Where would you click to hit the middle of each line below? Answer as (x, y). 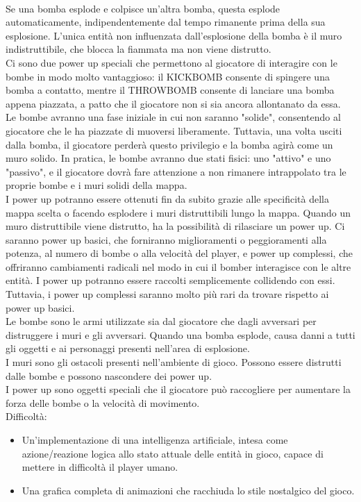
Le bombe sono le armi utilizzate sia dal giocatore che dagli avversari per (161, 321)
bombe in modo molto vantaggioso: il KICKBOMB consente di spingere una (168, 76)
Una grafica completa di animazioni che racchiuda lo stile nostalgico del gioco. (188, 490)
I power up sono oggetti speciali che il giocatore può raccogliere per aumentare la (178, 389)
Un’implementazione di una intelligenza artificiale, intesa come (155, 440)
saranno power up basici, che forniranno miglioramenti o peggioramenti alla (166, 239)
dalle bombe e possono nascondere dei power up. (109, 375)
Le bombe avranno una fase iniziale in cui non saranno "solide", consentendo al (173, 117)
